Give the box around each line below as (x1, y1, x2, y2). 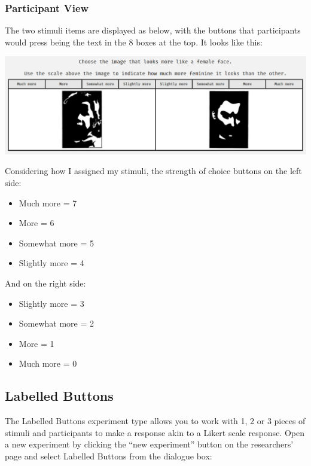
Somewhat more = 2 (19, 317, 94, 330)
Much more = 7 (19, 196, 77, 209)
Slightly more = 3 (19, 297, 84, 309)
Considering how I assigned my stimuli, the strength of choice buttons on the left (5, 165, 302, 177)
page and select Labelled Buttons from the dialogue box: (5, 449, 212, 462)
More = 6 (19, 217, 54, 229)
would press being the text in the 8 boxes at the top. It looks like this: (5, 35, 263, 48)
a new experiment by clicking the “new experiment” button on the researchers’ (5, 438, 294, 450)
